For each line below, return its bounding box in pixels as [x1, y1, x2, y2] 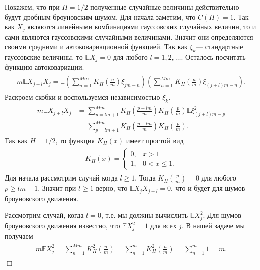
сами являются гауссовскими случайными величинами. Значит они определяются [5, 31, 253, 42]
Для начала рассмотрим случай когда [5, 172, 118, 183]
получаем [5, 230, 33, 241]
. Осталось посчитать [181, 52, 246, 62]
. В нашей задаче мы [181, 220, 245, 231]
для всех [150, 220, 177, 231]
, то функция [55, 135, 95, 145]
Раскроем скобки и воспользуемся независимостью [5, 92, 160, 102]
